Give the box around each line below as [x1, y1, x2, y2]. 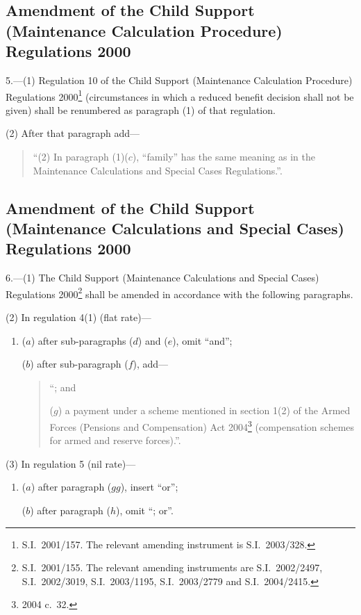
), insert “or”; [120, 479, 178, 494]
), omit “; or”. [115, 503, 174, 518]
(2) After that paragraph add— [6, 126, 140, 140]
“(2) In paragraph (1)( [33, 149, 128, 164]
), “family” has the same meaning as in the [132, 149, 315, 164]
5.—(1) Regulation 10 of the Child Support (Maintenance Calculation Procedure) [6, 72, 353, 87]
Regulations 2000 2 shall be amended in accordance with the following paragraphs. [6, 284, 353, 301]
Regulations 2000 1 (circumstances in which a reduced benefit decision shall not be [6, 87, 354, 104]
